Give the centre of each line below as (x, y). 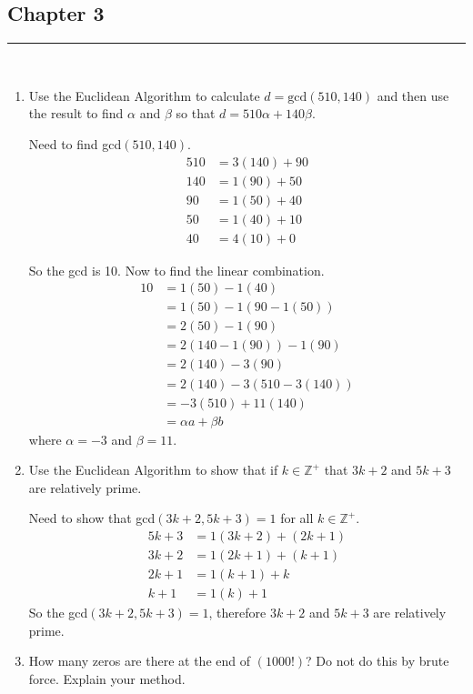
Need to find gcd (75, 143)
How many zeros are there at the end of (140, 661)
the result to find (76, 113)
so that (196, 113)
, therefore (237, 613)
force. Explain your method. (107, 678)
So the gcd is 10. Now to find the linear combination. (176, 270)
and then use (413, 95)
